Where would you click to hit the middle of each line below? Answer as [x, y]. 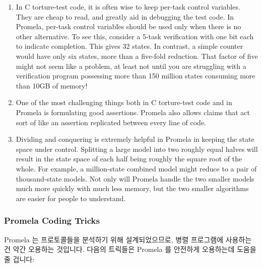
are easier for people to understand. [71, 198]
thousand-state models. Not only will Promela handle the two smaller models [135, 178]
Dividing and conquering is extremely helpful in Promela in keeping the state [135, 139]
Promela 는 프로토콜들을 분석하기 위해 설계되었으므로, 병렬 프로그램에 [114, 239]
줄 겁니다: [19, 259]
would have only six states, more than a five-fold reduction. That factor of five [137, 56]
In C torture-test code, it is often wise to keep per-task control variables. [128, 7]
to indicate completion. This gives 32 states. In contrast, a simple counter [129, 46]
